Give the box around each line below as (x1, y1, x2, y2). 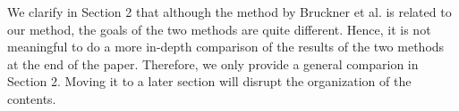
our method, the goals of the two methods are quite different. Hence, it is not (7, 20, 431, 38)
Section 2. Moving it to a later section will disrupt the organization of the (7, 72, 412, 91)
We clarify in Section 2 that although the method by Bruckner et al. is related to (7, 3, 452, 20)
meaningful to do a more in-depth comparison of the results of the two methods (7, 37, 445, 56)
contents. (7, 89, 56, 107)
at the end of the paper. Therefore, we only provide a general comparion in (7, 54, 419, 73)
